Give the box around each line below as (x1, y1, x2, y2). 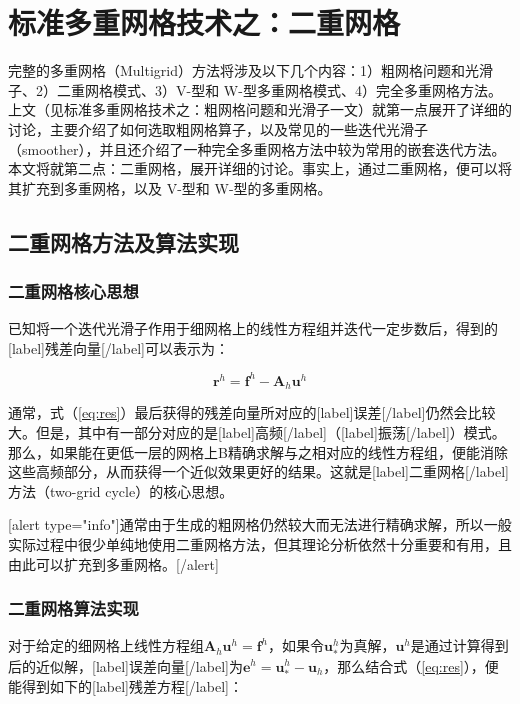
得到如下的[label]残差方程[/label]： (21, 675, 243, 696)
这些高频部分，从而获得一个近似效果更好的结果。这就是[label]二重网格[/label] (8, 461, 509, 482)
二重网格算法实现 (8, 596, 139, 621)
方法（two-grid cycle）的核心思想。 (8, 480, 234, 501)
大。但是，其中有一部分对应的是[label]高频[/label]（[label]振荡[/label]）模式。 (8, 422, 506, 443)
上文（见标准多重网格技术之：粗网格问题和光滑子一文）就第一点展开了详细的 (8, 99, 512, 120)
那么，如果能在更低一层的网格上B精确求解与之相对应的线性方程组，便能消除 (8, 441, 508, 462)
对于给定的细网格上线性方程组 (8, 635, 204, 656)
